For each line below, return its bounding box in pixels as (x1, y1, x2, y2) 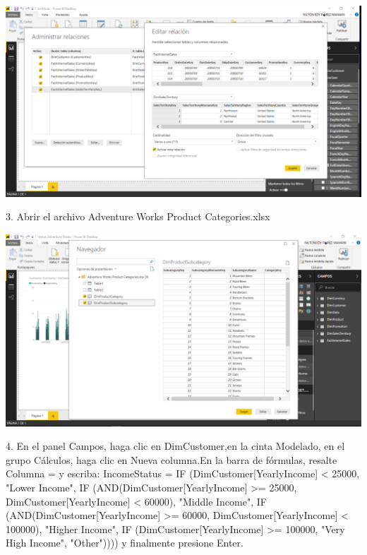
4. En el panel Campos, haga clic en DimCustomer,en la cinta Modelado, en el (6, 438, 345, 453)
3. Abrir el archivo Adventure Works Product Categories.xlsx (6, 209, 270, 224)
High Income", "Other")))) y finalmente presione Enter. (6, 535, 243, 550)
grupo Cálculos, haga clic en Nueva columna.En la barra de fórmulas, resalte (6, 452, 337, 467)
